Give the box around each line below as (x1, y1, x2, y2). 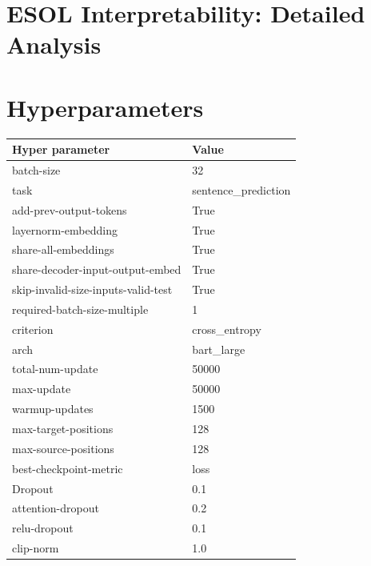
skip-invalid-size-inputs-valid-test (12, 281, 173, 298)
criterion (12, 320, 54, 337)
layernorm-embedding (12, 221, 118, 238)
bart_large (192, 340, 245, 357)
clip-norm (12, 540, 59, 556)
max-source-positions (12, 440, 114, 456)
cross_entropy (192, 320, 261, 337)
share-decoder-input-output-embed (12, 261, 182, 278)
